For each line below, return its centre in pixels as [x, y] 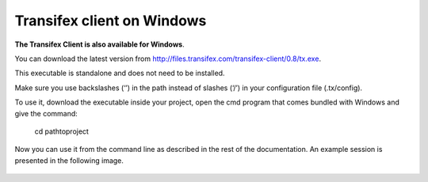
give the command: [46, 113]
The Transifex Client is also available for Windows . [100, 44]
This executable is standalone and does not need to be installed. [120, 73]
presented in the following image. [69, 160]
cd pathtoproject [61, 131]
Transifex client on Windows [111, 21]
